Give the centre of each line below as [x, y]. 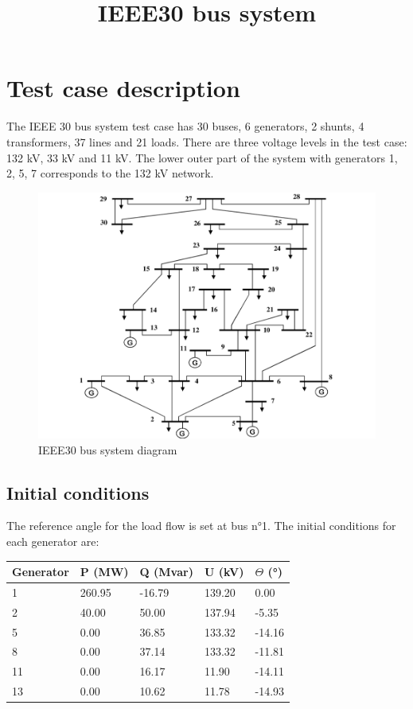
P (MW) [104, 572]
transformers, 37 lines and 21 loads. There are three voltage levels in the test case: [207, 141]
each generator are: [53, 541]
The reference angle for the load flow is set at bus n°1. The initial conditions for [201, 526]
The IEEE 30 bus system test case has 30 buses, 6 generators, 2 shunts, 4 [185, 126]
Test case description [123, 88]
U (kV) [224, 572]
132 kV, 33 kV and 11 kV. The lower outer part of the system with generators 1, [202, 157]
